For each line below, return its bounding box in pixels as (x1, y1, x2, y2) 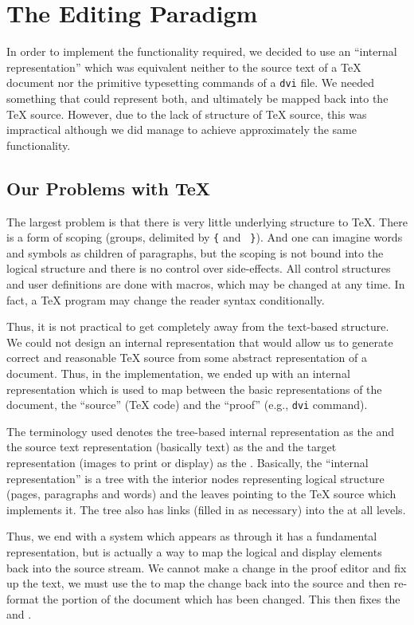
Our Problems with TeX (6, 175, 211, 200)
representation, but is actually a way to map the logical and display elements (6, 543, 382, 560)
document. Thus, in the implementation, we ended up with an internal (6, 364, 350, 381)
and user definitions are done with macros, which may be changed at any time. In (6, 275, 405, 292)
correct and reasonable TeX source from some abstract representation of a (6, 349, 367, 366)
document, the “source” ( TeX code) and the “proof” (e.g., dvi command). (6, 396, 368, 413)
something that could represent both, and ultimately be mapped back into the (6, 89, 389, 106)
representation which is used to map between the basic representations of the (6, 380, 382, 397)
